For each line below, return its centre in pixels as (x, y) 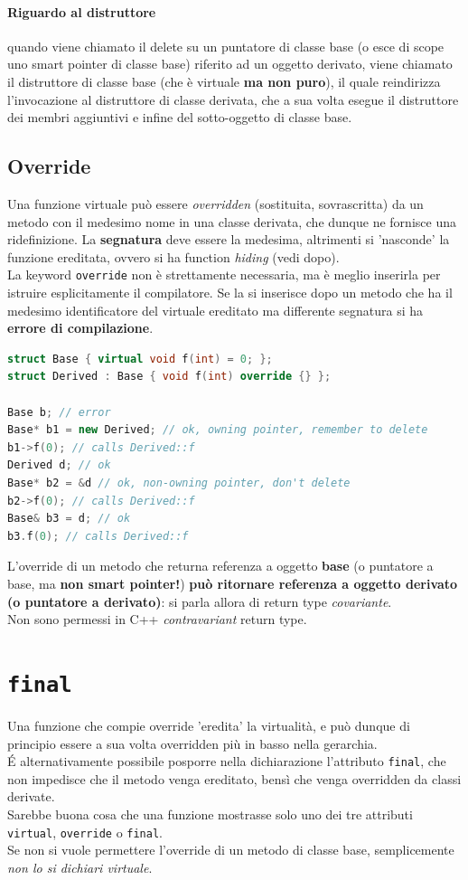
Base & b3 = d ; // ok (69, 519)
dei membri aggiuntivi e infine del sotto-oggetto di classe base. (180, 117)
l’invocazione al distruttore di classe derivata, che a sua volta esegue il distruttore (233, 99)
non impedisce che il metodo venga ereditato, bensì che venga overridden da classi (234, 778)
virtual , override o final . (85, 832)
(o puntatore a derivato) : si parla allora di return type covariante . (200, 601)
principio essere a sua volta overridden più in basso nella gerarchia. (192, 743)
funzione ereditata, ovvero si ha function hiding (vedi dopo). (173, 256)
